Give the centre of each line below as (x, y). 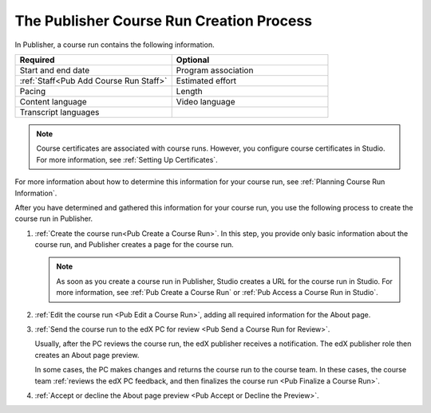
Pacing (33, 91)
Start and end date (55, 70)
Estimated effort (206, 81)
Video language (206, 101)
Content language (53, 101)
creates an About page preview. (87, 355)
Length (189, 91)
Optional (193, 60)
